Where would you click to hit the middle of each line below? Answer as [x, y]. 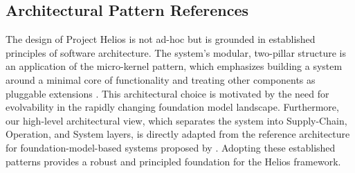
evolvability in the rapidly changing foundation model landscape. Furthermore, [172, 107]
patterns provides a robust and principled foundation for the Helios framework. [173, 161]
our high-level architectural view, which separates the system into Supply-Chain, [176, 120]
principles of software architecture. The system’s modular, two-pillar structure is [176, 52]
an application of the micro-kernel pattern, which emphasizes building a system [174, 66]
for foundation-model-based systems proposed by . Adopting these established [171, 147]
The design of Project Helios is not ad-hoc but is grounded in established [161, 39]
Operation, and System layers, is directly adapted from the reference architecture [178, 134]
